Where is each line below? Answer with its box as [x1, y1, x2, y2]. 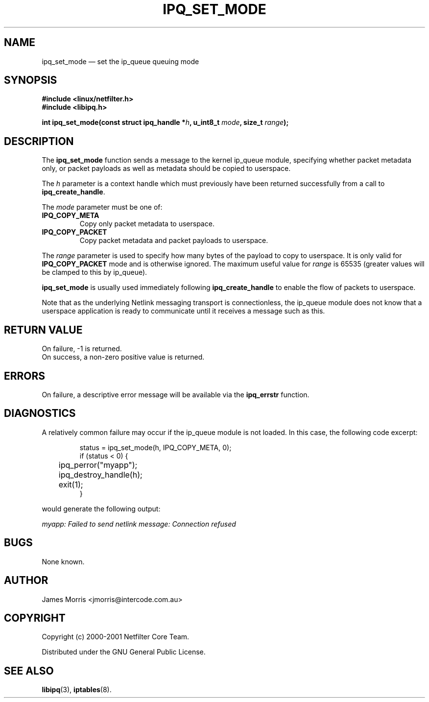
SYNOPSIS [4, 74, 57, 87]
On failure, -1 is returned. [42, 344, 122, 353]
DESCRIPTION [4, 135, 74, 147]
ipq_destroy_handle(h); [58, 469, 143, 480]
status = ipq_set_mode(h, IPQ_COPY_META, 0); [79, 443, 232, 452]
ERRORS [4, 369, 46, 382]
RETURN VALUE [4, 323, 83, 336]
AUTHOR [4, 574, 48, 587]
